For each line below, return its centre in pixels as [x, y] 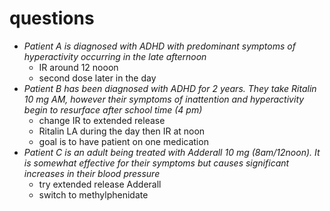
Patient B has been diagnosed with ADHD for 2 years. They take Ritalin [170, 88]
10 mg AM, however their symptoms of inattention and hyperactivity [164, 99]
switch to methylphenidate [93, 194]
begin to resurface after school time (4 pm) [113, 109]
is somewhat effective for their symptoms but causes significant [156, 163]
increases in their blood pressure [92, 173]
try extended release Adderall [100, 184]
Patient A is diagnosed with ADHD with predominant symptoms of [159, 46]
